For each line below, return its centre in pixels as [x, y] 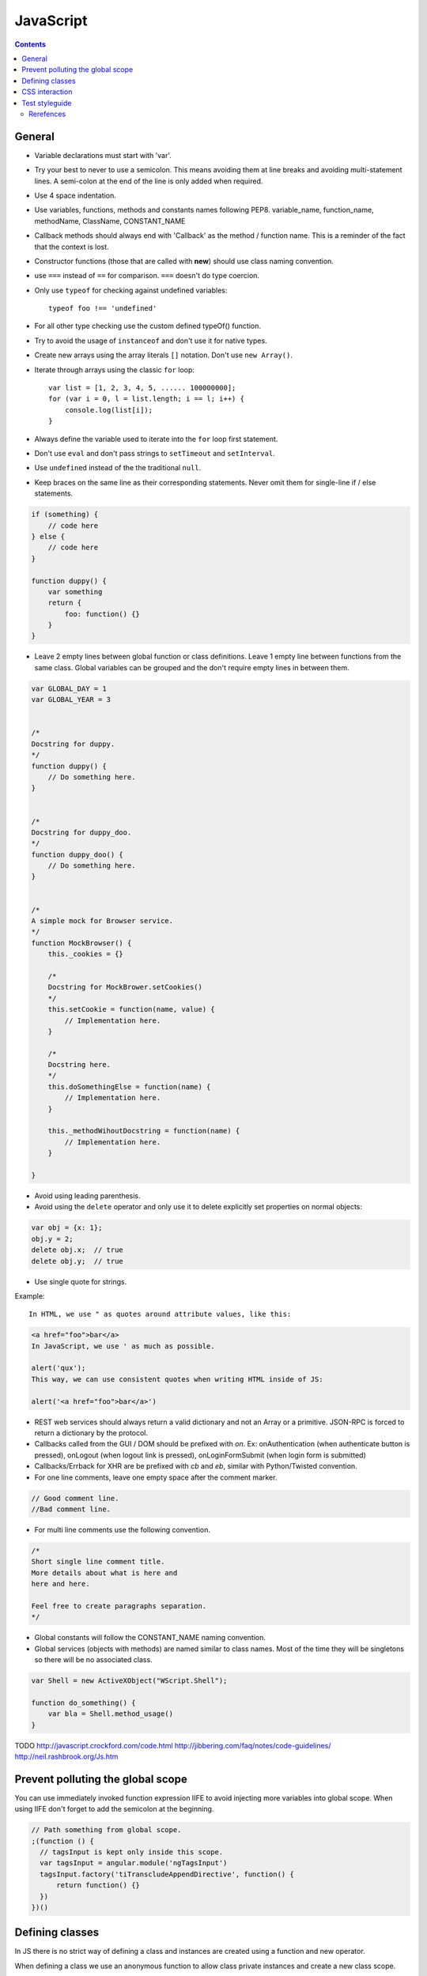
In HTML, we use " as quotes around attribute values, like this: [160, 1314]
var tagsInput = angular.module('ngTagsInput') [134, 1863]
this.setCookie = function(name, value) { [131, 1009]
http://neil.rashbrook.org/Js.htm [66, 1756]
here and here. [60, 1584]
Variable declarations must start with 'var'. [103, 155]
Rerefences [47, 114]
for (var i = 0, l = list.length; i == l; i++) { [147, 399]
